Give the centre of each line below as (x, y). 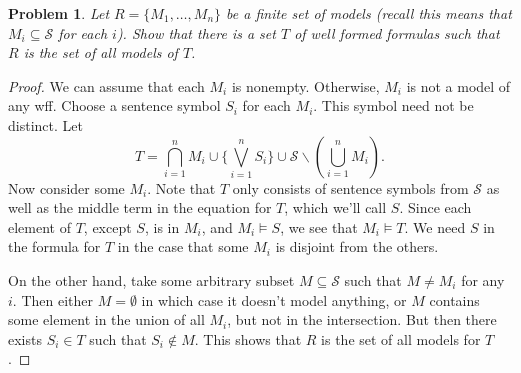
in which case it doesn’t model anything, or (274, 299)
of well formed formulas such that (397, 32)
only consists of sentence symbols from (350, 187)
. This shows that (248, 338)
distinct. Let (45, 124)
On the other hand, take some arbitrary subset (151, 279)
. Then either (52, 299)
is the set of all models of (100, 52)
